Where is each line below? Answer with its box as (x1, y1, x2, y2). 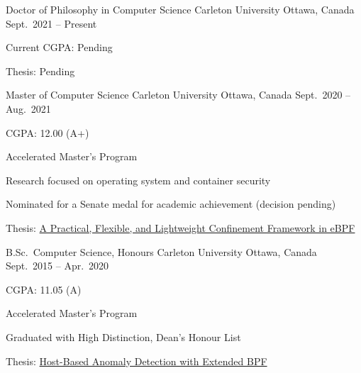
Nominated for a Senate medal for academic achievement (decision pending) (6, 196, 336, 211)
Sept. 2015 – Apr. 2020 (6, 258, 109, 273)
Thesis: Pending (6, 63, 75, 78)
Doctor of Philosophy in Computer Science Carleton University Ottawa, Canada (6, 2, 355, 16)
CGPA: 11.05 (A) (6, 282, 82, 296)
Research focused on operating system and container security (6, 172, 271, 187)
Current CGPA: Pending (6, 40, 113, 55)
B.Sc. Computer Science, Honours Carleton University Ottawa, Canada (6, 244, 317, 259)
